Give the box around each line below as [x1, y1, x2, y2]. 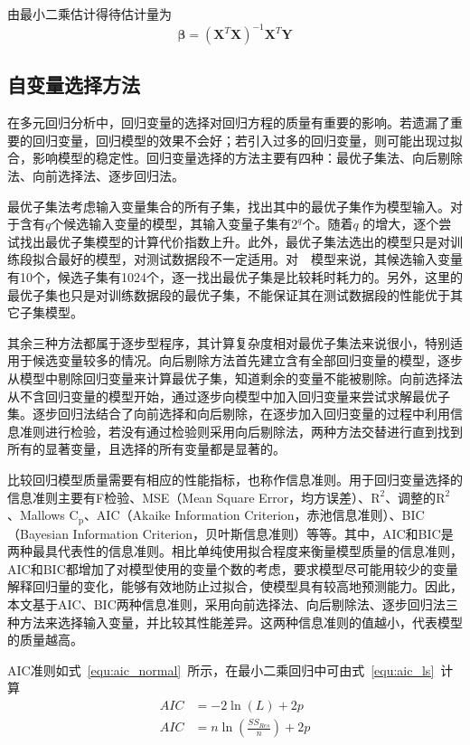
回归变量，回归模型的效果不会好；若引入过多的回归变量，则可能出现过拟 [32, 130, 463, 149]
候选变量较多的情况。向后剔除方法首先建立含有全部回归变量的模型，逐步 [32, 351, 463, 370]
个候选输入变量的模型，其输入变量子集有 [51, 214, 292, 233]
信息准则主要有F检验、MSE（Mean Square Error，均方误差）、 [7, 487, 371, 506]
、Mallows [7, 505, 65, 524]
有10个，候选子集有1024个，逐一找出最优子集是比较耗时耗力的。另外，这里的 [7, 268, 463, 287]
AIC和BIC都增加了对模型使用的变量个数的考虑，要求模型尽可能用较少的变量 [7, 559, 458, 578]
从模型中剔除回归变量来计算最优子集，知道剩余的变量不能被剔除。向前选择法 [7, 369, 463, 388]
